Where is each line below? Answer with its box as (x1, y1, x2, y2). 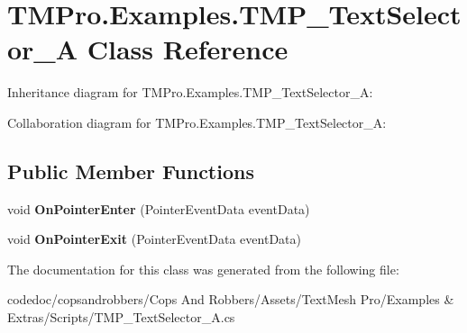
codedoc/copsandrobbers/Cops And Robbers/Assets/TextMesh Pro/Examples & (7, 290, 454, 309)
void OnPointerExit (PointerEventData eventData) (7, 229, 301, 248)
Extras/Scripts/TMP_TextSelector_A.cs (7, 308, 235, 327)
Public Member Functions (7, 157, 254, 184)
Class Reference (87, 31, 288, 67)
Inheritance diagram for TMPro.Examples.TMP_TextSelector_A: (7, 83, 373, 102)
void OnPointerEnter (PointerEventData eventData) (7, 199, 310, 218)
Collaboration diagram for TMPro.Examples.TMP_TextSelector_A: (7, 112, 387, 131)
